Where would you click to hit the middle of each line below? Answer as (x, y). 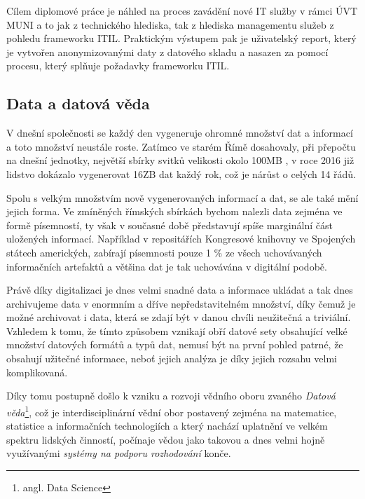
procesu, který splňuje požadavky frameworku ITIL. (118, 66)
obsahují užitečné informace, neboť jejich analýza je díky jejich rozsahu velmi (172, 358)
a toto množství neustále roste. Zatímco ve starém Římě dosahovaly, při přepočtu (181, 146)
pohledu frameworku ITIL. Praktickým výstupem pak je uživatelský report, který (181, 38)
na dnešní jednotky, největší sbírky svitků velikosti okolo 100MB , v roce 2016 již (180, 160)
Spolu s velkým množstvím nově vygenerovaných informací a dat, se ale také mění (182, 197)
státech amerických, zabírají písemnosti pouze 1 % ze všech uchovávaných (164, 252)
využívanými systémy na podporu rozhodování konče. (119, 453)
